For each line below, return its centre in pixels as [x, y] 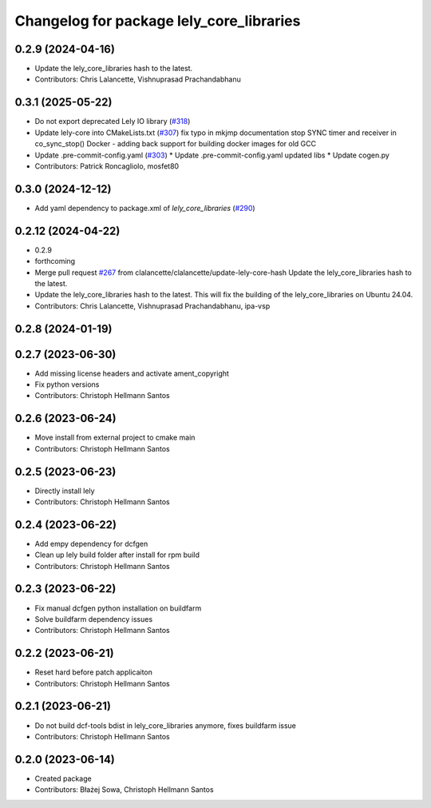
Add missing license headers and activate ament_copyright [132, 373]
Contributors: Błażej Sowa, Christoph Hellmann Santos [125, 790]
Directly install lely [65, 491]
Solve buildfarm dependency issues [94, 619]
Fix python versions [67, 384]
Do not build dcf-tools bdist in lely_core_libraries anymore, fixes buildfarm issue [166, 725]
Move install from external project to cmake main [115, 438]
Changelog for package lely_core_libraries [158, 21]
